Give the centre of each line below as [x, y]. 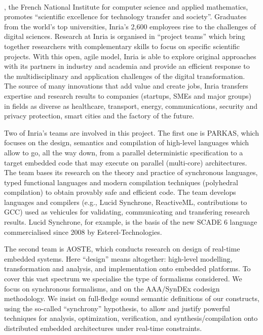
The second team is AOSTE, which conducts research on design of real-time [122, 249]
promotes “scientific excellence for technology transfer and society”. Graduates [125, 16]
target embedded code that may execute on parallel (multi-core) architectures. [126, 162]
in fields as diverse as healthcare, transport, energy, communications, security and [131, 106]
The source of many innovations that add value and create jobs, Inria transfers [126, 86]
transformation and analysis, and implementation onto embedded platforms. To [127, 268]
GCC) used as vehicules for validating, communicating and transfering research [127, 212]
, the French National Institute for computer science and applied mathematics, [126, 6]
